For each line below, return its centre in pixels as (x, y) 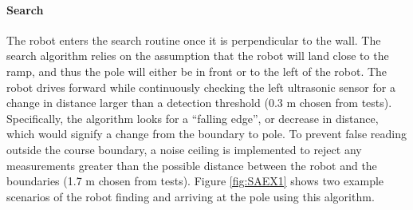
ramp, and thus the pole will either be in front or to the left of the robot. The (197, 71)
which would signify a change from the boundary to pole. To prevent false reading (207, 134)
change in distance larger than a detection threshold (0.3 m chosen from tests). (199, 103)
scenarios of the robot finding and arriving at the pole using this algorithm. (191, 196)
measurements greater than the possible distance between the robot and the (192, 165)
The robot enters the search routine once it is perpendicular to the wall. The (194, 40)
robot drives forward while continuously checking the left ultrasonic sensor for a (201, 87)
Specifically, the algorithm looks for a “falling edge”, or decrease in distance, (193, 118)
